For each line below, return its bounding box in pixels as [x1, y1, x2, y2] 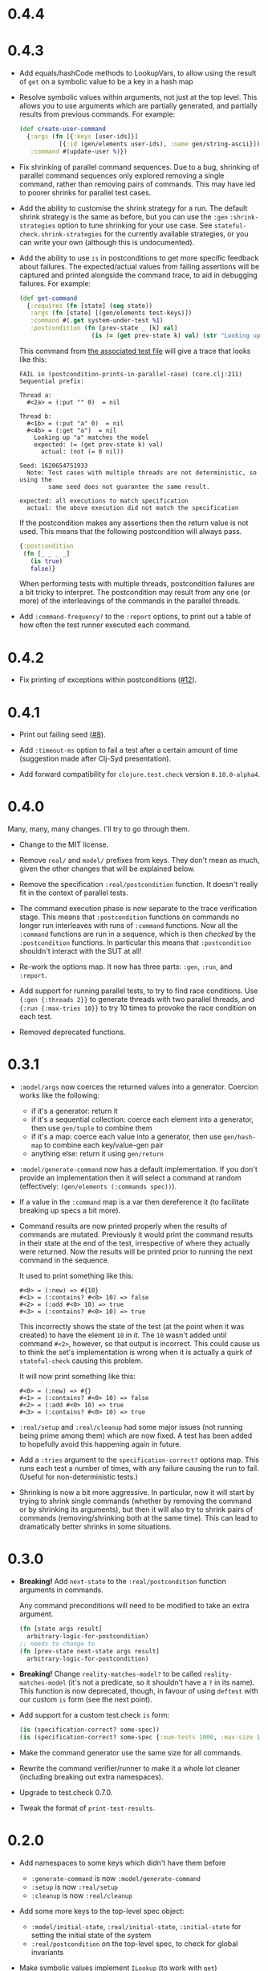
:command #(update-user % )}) [30, 147, 128, 155]
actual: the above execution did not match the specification [26, 503, 239, 511]
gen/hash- [223, 1133, 256, 1142]
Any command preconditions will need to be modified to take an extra [18, 1601, 250, 1611]
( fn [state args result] [18, 1625, 103, 1633]
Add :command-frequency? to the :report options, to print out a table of [18, 612, 252, 622]
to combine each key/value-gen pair [44, 1140, 164, 1150]
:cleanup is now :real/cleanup [30, 1891, 133, 1900]
